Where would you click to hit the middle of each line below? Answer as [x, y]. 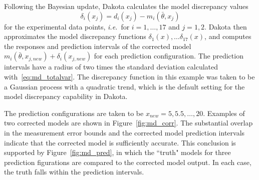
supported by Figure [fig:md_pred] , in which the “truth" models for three [117, 152]
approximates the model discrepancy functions [75, 36]
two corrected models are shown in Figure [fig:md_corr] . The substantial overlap [128, 123]
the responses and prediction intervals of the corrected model [98, 46]
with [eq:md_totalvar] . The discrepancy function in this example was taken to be [129, 76]
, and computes [228, 36]
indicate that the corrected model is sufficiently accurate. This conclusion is [120, 142]
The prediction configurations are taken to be [74, 113]
